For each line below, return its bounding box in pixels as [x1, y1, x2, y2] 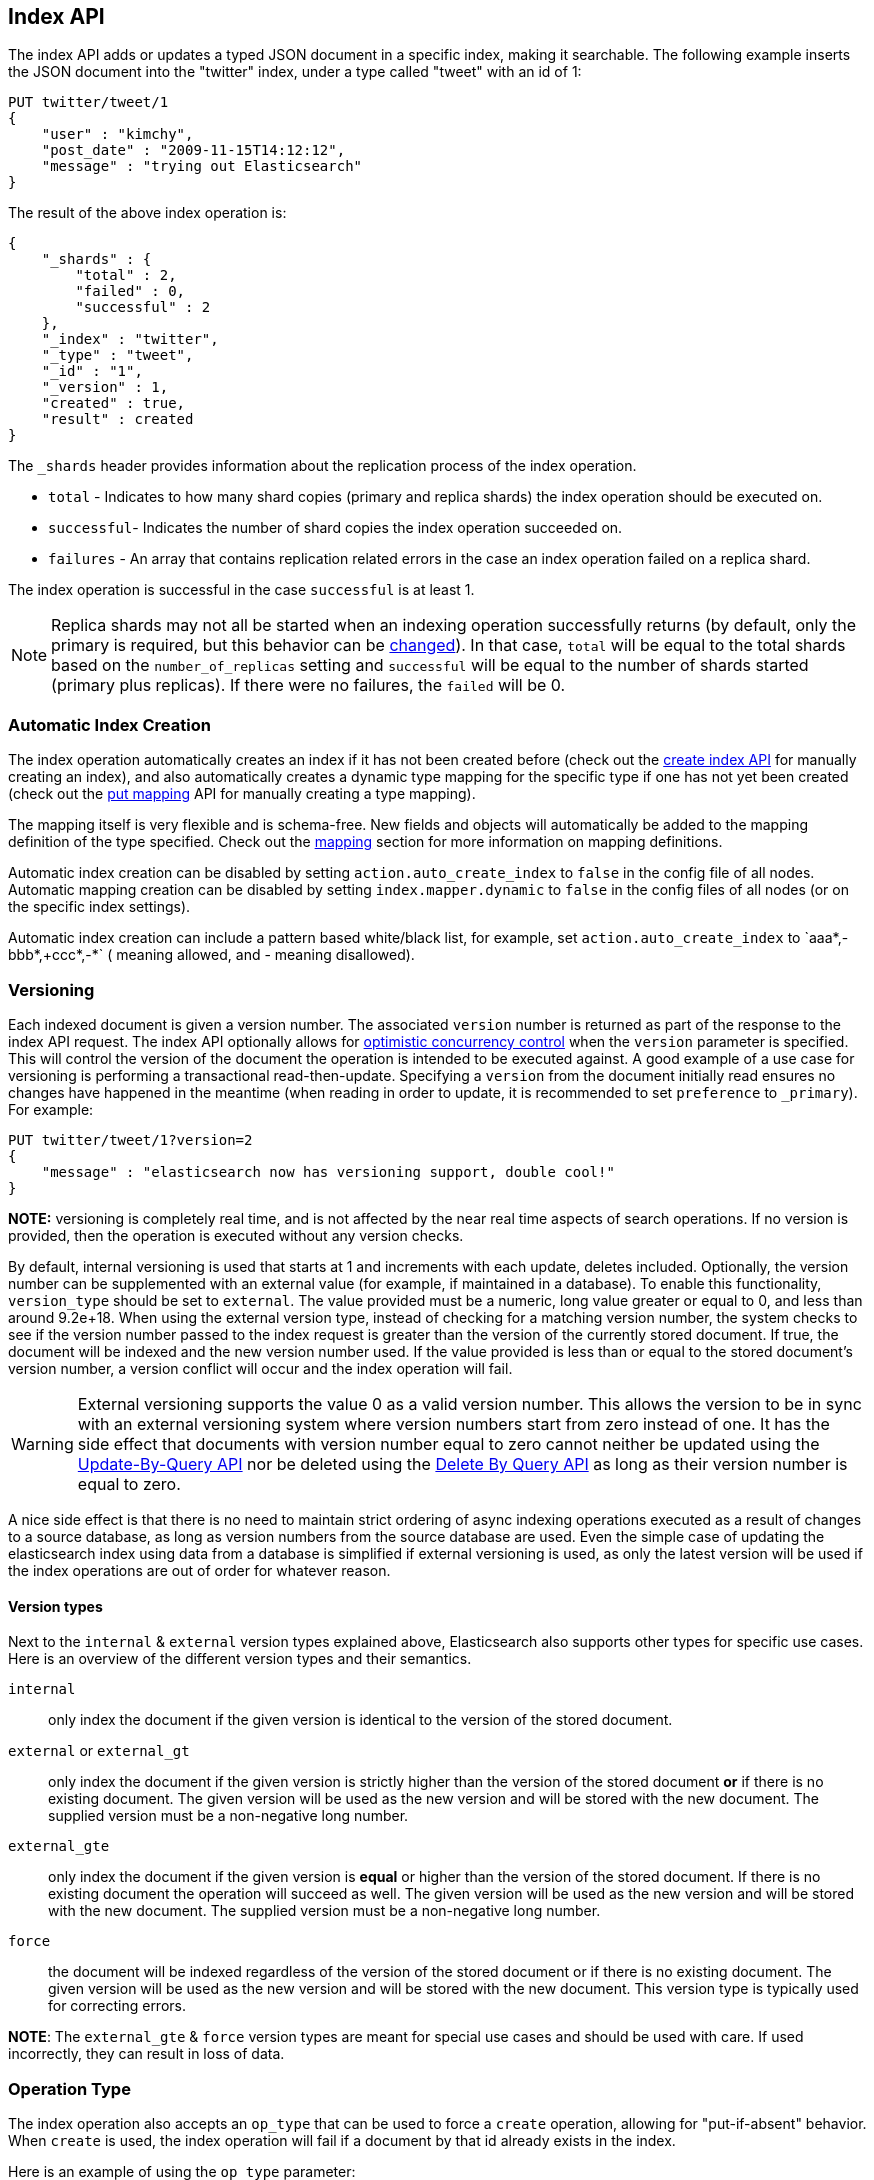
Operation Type [8, 2078, 131, 2099]
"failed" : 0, [75, 283, 186, 300]
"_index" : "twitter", [41, 331, 219, 348]
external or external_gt [8, 1742, 190, 1760]
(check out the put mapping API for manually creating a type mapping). [8, 785, 476, 803]
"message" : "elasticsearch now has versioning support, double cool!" [41, 1163, 615, 1180]
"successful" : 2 [75, 299, 211, 316]
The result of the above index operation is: [8, 204, 287, 222]
